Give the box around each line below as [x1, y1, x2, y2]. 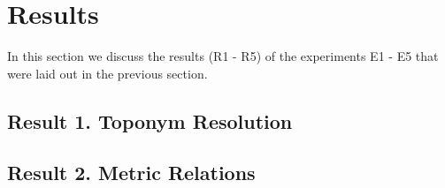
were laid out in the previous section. [7, 64, 208, 82]
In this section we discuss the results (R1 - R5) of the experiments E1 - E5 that [7, 47, 439, 65]
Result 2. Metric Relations [7, 159, 256, 186]
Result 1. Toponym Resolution [7, 107, 293, 134]
